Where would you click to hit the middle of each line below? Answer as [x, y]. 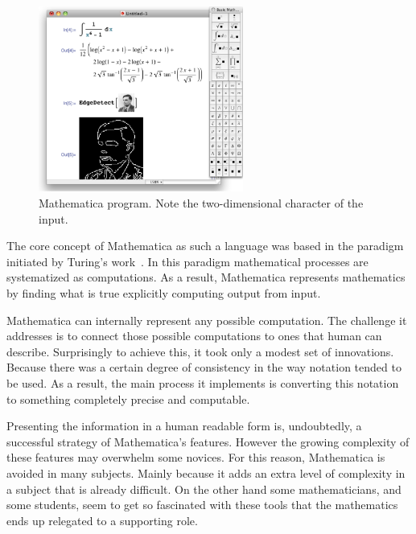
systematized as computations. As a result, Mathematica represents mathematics [206, 277]
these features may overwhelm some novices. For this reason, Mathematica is [196, 457]
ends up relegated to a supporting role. [102, 520]
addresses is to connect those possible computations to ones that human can [194, 336]
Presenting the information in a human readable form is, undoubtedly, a [184, 426]
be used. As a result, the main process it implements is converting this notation [203, 383]
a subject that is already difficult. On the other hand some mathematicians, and [204, 489]
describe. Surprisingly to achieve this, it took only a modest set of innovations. [200, 351]
